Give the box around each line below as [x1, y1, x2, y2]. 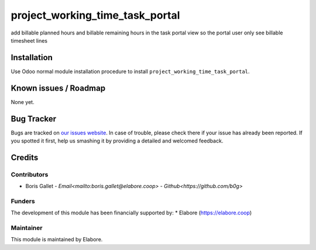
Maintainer [11, 224, 43, 232]
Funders [11, 197, 35, 205]
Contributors [11, 170, 49, 178]
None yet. [11, 98, 35, 105]
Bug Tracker [11, 114, 57, 124]
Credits [11, 152, 39, 162]
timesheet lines [11, 37, 48, 44]
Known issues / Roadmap [11, 83, 105, 93]
